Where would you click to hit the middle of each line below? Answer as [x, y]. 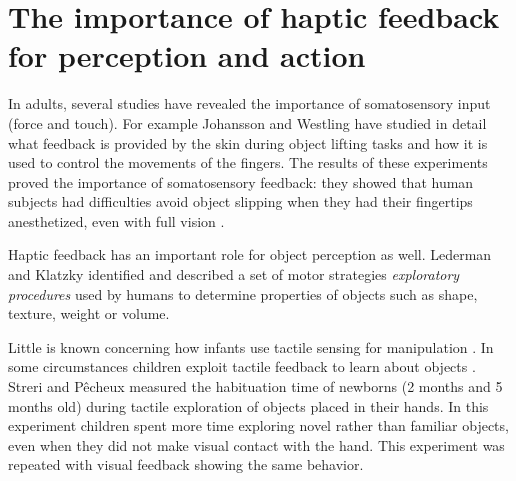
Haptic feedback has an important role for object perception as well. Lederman [250, 254]
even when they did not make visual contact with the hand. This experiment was [256, 444]
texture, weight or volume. [89, 313]
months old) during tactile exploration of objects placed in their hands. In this [248, 405]
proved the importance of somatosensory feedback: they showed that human [241, 181]
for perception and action [187, 55]
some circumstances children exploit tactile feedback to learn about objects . [242, 366]
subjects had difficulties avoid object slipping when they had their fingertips [240, 201]
